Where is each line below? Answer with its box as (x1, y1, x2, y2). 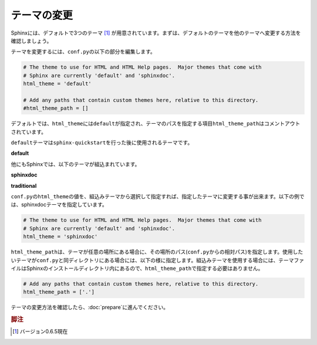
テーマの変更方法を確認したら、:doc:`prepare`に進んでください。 (11, 304, 168, 311)
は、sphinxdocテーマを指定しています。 (11, 201, 108, 208)
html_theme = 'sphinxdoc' (23, 234, 98, 240)
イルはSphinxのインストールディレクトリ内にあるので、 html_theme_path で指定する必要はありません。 (11, 265, 264, 272)
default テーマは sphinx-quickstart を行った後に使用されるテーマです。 (11, 139, 193, 146)
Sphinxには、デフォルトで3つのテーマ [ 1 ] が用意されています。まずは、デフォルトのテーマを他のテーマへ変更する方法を (11, 29, 301, 36)
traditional (11, 182, 37, 189)
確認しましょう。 (11, 37, 52, 44)
